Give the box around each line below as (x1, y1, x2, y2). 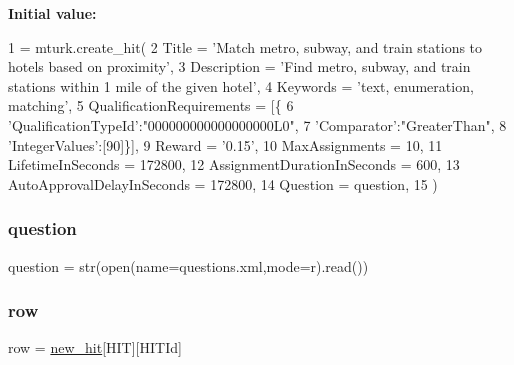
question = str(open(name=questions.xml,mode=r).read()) (8, 255, 369, 276)
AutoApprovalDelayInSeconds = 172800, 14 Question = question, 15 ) (8, 173, 438, 194)
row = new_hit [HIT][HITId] (8, 337, 182, 358)
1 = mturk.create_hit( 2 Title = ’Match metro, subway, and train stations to (8, 36, 483, 57)
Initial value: (8, 3, 97, 23)
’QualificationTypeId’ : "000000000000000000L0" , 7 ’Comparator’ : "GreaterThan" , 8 (8, 114, 507, 135)
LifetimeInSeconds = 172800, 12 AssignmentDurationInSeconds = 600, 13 (8, 154, 460, 175)
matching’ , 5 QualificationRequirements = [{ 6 (8, 95, 294, 116)
